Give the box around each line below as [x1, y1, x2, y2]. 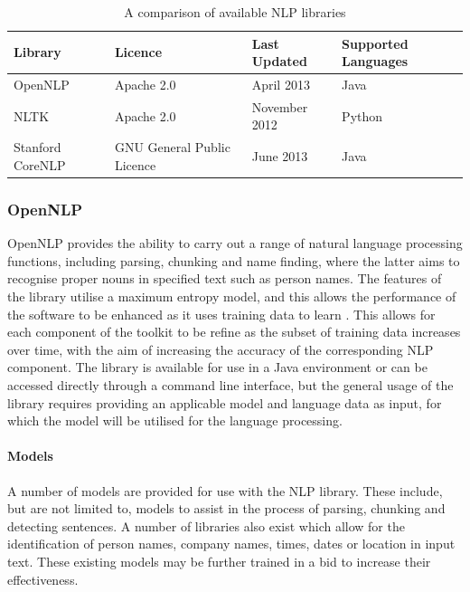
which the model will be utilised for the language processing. [7, 411, 343, 430]
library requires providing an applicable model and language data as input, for [7, 393, 442, 412]
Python [342, 106, 383, 125]
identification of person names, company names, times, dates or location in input [7, 534, 456, 553]
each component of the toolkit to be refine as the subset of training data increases [7, 322, 461, 341]
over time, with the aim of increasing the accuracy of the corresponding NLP [7, 339, 434, 358]
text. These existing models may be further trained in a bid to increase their [7, 551, 431, 570]
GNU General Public [114, 138, 230, 157]
